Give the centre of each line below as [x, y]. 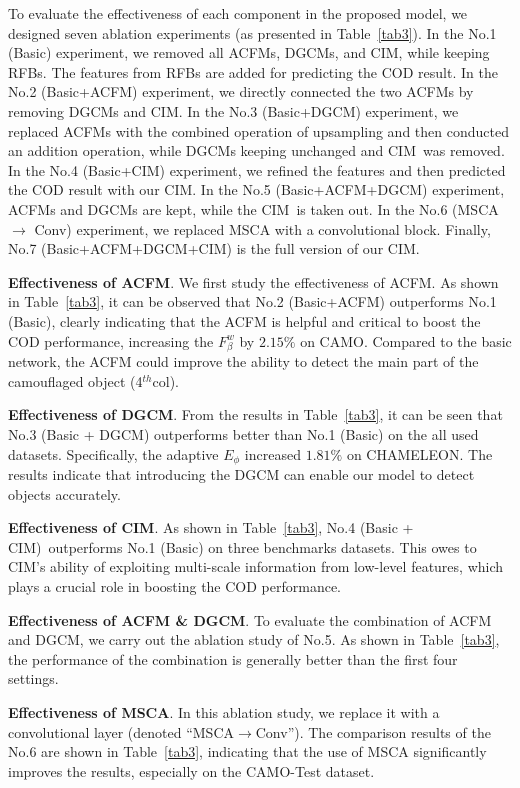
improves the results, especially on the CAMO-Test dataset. [191, 770]
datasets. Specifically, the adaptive [113, 453]
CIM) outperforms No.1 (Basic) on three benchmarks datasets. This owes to [242, 546]
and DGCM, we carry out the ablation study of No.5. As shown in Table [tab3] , [254, 639]
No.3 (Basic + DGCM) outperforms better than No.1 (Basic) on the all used [243, 434]
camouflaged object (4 [75, 380]
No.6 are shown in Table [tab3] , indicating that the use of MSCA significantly [247, 751]
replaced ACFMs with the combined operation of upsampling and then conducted [258, 130]
